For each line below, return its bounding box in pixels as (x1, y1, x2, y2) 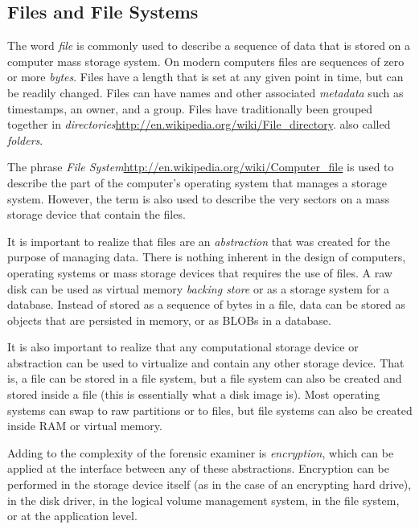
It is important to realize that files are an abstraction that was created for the (7, 232, 390, 249)
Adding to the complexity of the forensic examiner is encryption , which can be (7, 444, 394, 461)
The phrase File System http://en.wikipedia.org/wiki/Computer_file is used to (7, 158, 394, 175)
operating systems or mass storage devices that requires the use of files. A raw (7, 264, 392, 281)
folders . (7, 131, 43, 148)
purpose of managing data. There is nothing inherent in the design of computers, (7, 248, 406, 265)
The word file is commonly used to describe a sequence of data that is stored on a (7, 37, 411, 54)
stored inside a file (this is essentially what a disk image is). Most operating (7, 386, 380, 403)
